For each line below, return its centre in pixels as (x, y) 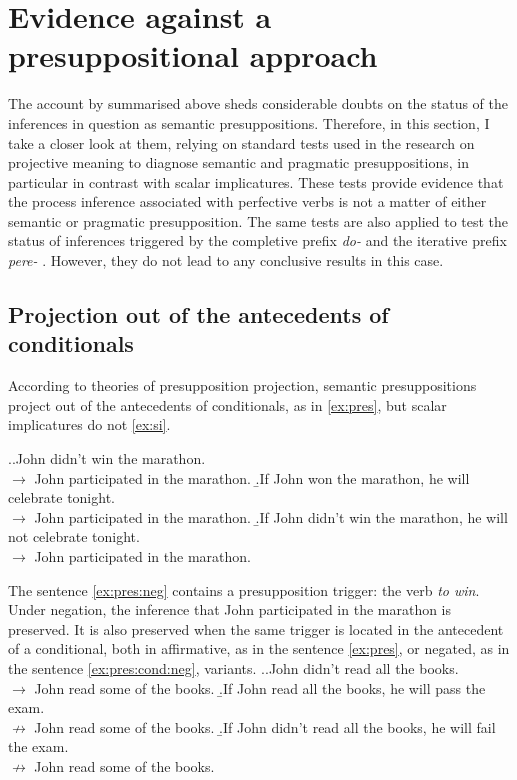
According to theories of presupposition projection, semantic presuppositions (242, 385)
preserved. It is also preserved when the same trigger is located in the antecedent (256, 628)
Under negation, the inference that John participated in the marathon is (230, 609)
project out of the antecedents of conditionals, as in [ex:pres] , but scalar (227, 404)
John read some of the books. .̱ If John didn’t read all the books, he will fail (265, 726)
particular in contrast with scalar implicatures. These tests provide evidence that (256, 181)
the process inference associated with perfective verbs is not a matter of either (247, 201)
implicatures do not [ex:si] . (89, 424)
